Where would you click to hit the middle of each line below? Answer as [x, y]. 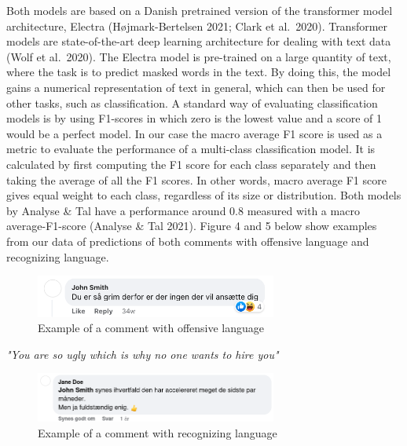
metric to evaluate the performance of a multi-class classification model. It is [191, 149]
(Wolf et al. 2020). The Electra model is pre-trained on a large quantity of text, [199, 56]
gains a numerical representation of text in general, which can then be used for [196, 87]
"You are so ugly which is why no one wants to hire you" [143, 354]
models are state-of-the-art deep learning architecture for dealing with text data [199, 41]
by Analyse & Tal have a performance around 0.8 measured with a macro [183, 210]
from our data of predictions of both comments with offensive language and [188, 241]
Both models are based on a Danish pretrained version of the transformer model [200, 10]
